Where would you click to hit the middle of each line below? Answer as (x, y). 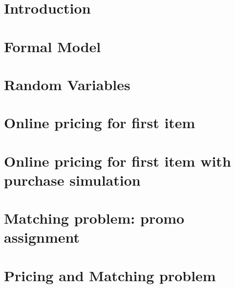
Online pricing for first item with (117, 161)
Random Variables (67, 84)
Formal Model (53, 46)
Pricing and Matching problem (110, 275)
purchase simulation (72, 180)
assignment (42, 237)
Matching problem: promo (94, 218)
